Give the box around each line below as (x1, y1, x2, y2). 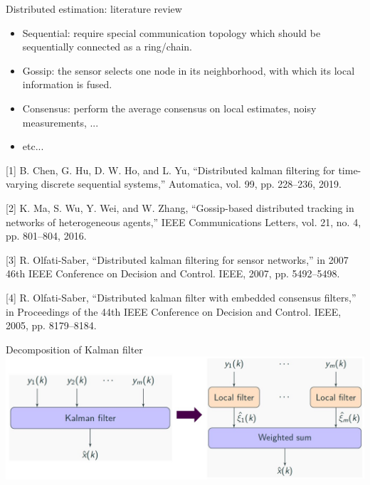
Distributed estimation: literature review (6, 1, 182, 16)
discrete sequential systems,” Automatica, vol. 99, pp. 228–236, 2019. (41, 176, 342, 191)
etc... (22, 139, 44, 154)
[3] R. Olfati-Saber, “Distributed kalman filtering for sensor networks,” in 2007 (6, 252, 349, 267)
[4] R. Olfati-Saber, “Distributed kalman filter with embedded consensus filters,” (6, 289, 356, 304)
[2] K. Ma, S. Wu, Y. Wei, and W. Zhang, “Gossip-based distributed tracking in (6, 200, 354, 215)
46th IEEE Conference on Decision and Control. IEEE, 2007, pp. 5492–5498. (6, 266, 340, 281)
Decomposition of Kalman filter (6, 341, 143, 356)
